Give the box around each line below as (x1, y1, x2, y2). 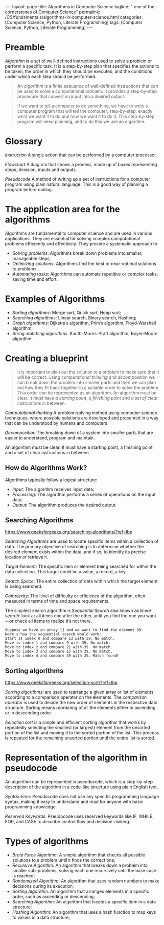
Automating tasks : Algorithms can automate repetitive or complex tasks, (12, 271, 158, 277)
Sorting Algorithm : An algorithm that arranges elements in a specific (12, 888, 150, 894)
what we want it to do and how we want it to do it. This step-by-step (17, 113, 155, 119)
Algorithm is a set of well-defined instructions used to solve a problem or (5, 58, 152, 64)
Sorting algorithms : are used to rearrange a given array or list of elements (5, 689, 154, 695)
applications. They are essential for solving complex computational (5, 235, 140, 241)
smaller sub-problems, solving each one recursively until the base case (12, 868, 157, 873)
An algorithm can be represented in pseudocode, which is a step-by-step (5, 779, 153, 785)
